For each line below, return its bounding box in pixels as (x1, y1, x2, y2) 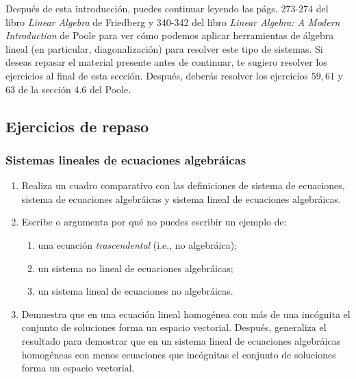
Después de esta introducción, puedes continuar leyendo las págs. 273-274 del (5, 1, 329, 15)
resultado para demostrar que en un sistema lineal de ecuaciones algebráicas (21, 333, 341, 347)
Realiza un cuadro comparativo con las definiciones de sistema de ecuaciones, (21, 178, 345, 193)
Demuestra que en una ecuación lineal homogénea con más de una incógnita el (21, 306, 351, 321)
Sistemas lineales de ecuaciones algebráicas (5, 151, 246, 168)
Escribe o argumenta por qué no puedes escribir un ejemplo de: (21, 215, 287, 229)
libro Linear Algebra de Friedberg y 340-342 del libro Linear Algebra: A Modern (5, 14, 340, 29)
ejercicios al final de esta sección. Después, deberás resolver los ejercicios (5, 68, 308, 82)
